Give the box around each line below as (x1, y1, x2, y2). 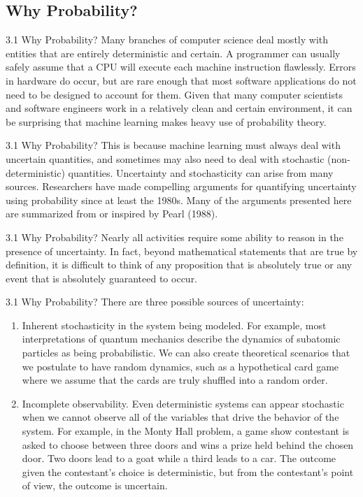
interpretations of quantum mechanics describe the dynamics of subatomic (22, 331, 341, 346)
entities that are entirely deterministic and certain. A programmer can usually (6, 45, 341, 60)
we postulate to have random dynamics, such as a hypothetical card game (22, 359, 339, 373)
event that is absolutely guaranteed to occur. (6, 271, 198, 285)
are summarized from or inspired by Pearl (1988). (6, 206, 218, 221)
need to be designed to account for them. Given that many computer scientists (6, 87, 343, 101)
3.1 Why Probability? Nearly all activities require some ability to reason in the (6, 229, 343, 244)
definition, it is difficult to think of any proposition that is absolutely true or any (6, 257, 353, 272)
